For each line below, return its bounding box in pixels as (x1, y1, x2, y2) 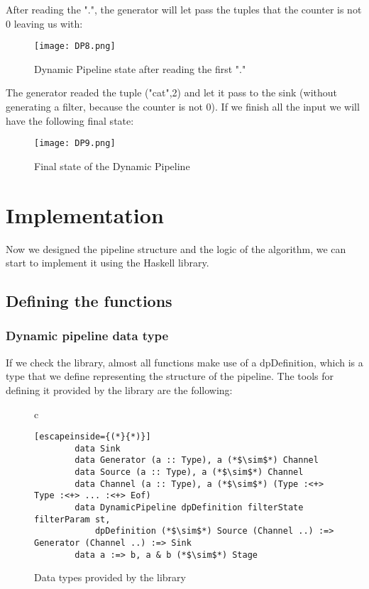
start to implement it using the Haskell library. (6, 255, 209, 270)
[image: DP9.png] (34, 138, 116, 149)
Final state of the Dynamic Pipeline (34, 158, 190, 173)
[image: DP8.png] (34, 41, 116, 52)
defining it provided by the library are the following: (6, 382, 233, 397)
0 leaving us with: (6, 16, 83, 30)
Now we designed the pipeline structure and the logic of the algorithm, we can (6, 241, 346, 256)
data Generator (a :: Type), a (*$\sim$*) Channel (75, 455, 319, 466)
